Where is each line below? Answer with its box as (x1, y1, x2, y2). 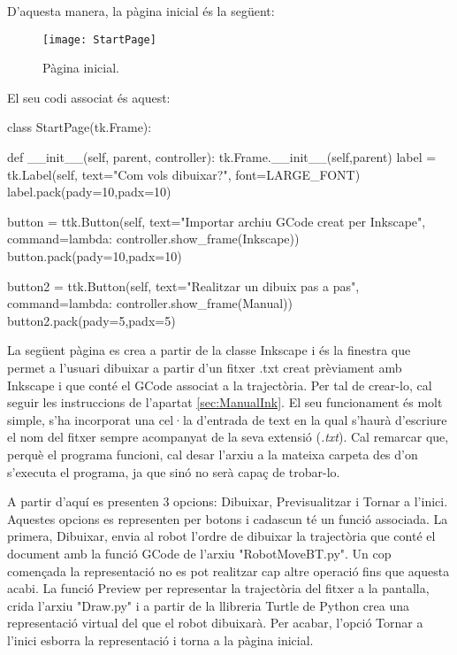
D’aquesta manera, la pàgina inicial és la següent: (7, 2, 275, 19)
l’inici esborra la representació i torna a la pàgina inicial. (7, 630, 314, 649)
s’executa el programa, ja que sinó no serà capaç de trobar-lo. (7, 462, 340, 481)
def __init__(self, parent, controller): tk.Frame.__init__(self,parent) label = (7, 148, 437, 166)
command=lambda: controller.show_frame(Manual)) (7, 294, 293, 312)
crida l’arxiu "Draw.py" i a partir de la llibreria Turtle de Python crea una (7, 596, 409, 614)
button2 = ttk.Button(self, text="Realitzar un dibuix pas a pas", (7, 276, 360, 295)
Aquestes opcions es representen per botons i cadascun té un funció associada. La (7, 509, 448, 528)
